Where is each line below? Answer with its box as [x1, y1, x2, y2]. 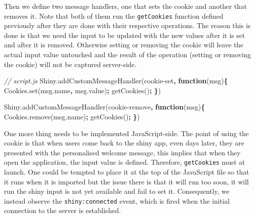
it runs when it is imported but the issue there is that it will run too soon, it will [4, 176, 249, 186]
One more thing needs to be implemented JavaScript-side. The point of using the [4, 128, 249, 138]
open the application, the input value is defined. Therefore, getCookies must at [4, 157, 245, 167]
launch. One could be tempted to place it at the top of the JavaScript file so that [4, 167, 249, 177]
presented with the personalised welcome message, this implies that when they [4, 147, 241, 157]
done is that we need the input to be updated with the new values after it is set [4, 30, 245, 40]
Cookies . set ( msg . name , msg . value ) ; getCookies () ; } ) [4, 85, 161, 95]
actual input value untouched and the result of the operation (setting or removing [4, 49, 251, 60]
